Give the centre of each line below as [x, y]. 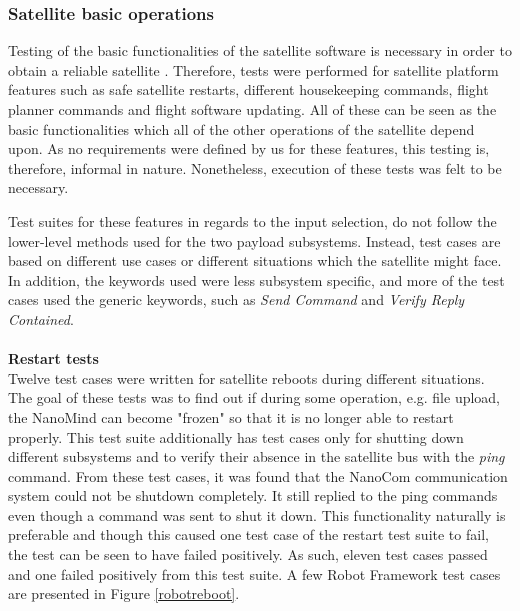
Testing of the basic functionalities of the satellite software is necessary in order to [260, 50]
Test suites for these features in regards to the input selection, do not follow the [252, 220]
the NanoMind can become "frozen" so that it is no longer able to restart [231, 416]
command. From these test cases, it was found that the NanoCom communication [258, 475]
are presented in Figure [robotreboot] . [124, 593]
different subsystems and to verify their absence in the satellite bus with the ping [256, 456]
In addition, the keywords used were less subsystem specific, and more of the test [256, 279]
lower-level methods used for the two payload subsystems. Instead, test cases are [254, 240]
